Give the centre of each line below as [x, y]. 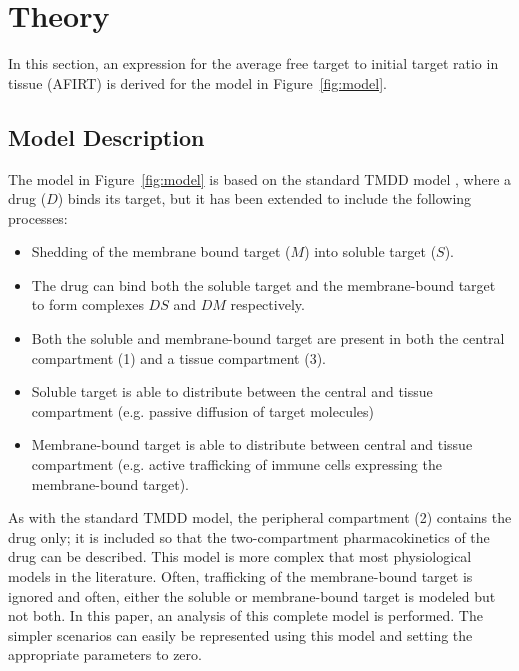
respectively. [267, 304]
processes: [38, 217]
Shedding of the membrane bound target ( [161, 251]
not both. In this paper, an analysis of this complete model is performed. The [245, 615]
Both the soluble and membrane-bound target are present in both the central [268, 338]
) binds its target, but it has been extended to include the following [264, 198]
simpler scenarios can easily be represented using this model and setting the [240, 634]
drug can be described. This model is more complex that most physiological [240, 556]
